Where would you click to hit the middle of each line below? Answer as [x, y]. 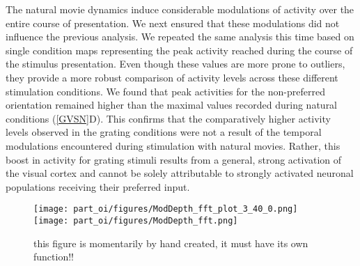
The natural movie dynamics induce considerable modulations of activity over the [180, 9]
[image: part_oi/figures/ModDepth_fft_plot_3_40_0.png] [166, 209]
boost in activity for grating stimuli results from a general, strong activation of [174, 159]
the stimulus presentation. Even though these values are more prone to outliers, [175, 64]
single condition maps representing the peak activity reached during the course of [179, 50]
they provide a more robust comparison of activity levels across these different [172, 77]
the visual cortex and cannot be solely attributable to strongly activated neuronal [180, 173]
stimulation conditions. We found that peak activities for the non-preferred [165, 91]
